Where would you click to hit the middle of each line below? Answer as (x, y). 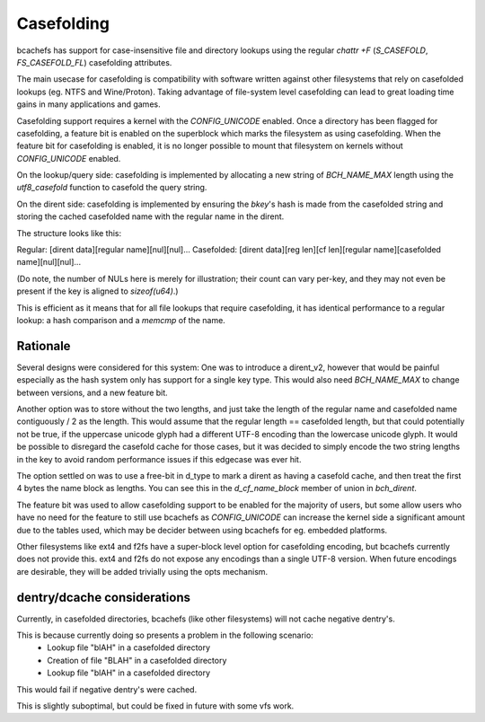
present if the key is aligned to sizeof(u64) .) (97, 291)
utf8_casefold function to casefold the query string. (112, 188)
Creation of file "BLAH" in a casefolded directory (137, 660)
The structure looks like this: (69, 233)
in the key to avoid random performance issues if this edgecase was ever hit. (159, 459)
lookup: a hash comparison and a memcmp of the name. (121, 320)
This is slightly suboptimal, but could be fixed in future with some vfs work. (155, 706)
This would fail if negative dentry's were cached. (107, 689)
